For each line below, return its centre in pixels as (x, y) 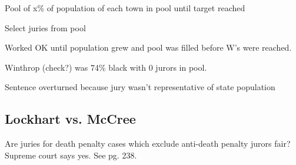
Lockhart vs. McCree (70, 119)
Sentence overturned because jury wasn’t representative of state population (140, 87)
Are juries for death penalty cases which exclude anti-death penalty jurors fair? (148, 143)
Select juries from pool (45, 27)
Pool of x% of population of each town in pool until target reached (125, 8)
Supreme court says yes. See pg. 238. (71, 155)
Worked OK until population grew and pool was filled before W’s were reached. (148, 47)
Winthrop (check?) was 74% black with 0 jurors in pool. (106, 67)
